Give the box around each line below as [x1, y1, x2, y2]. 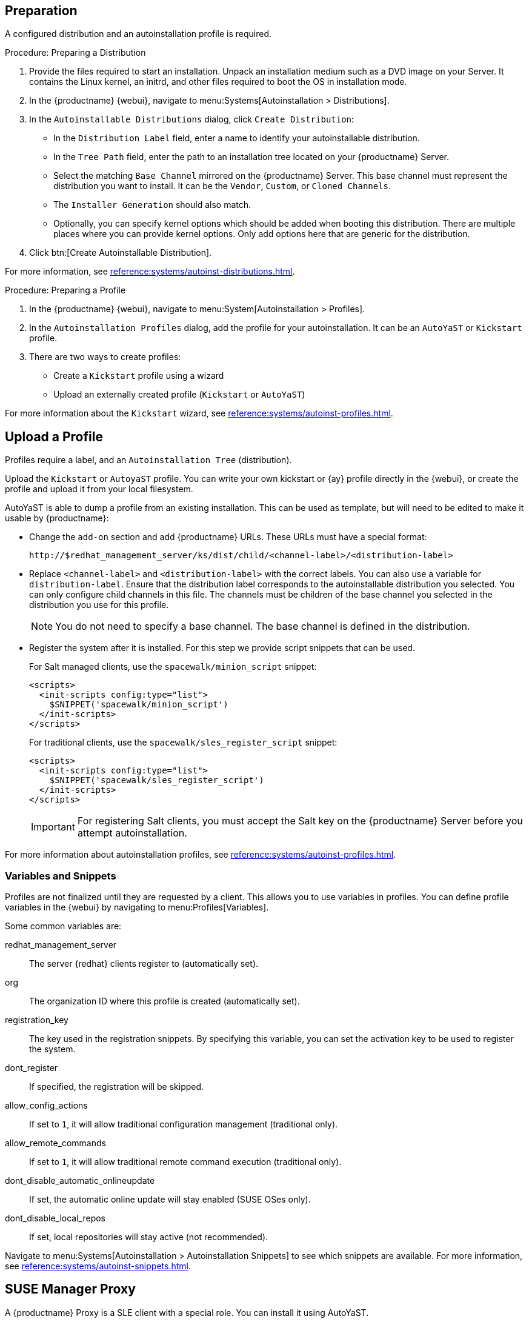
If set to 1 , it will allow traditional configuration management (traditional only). [29, 1119, 338, 1130]
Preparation [5, 3, 78, 18]
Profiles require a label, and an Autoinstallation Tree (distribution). [5, 455, 292, 466]
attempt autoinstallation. [77, 827, 187, 840]
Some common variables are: [5, 921, 122, 932]
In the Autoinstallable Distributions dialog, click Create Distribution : [29, 114, 354, 125]
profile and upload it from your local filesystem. [5, 484, 193, 495]
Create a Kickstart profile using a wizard [53, 370, 224, 381]
